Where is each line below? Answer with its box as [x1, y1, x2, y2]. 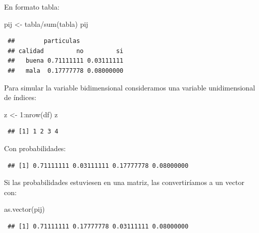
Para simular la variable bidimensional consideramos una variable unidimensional [4, 82, 255, 92]
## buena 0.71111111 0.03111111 [8, 57, 124, 65]
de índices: [4, 92, 36, 103]
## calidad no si [8, 47, 124, 55]
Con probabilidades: [4, 143, 66, 153]
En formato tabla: [4, 2, 60, 12]
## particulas [8, 37, 80, 45]
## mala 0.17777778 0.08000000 [8, 67, 124, 74]
